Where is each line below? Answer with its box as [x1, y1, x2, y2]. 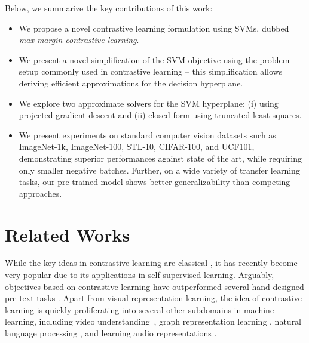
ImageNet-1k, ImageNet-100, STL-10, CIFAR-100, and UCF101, [19, 140, 255, 153]
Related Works [5, 222, 130, 246]
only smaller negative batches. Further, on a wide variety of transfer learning [19, 163, 300, 176]
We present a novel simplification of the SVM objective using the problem [19, 53, 290, 66]
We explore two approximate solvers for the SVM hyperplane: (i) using [19, 97, 279, 109]
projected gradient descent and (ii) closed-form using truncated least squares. [19, 109, 302, 121]
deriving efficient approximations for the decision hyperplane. [19, 76, 243, 89]
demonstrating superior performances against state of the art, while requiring [19, 152, 302, 164]
